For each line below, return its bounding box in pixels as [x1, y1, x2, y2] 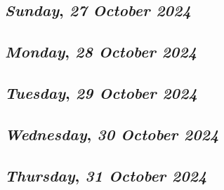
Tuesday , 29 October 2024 [5, 81, 197, 103]
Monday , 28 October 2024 [5, 41, 197, 62]
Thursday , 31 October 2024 [5, 164, 207, 186]
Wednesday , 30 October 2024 [5, 123, 219, 144]
